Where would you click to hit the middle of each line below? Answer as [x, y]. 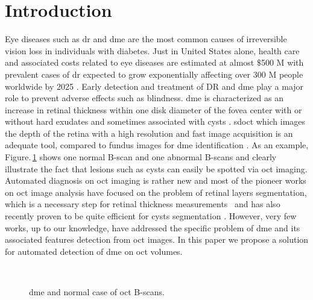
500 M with [282, 62]
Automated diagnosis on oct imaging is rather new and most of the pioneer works [156, 180]
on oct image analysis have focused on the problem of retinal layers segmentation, [156, 192]
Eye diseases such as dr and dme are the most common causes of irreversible [146, 39]
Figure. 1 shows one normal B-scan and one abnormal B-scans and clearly [141, 157]
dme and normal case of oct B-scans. [97, 292]
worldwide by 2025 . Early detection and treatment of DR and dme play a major [154, 86]
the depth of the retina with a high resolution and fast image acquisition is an [149, 133]
